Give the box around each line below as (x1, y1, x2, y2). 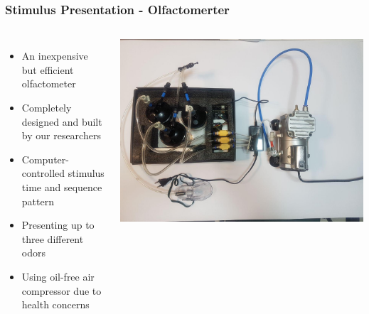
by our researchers (21, 128, 101, 143)
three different (21, 231, 84, 246)
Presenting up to (21, 217, 95, 232)
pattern (21, 193, 54, 208)
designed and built (21, 114, 102, 129)
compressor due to (21, 283, 102, 298)
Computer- (21, 151, 69, 166)
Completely (21, 100, 72, 114)
